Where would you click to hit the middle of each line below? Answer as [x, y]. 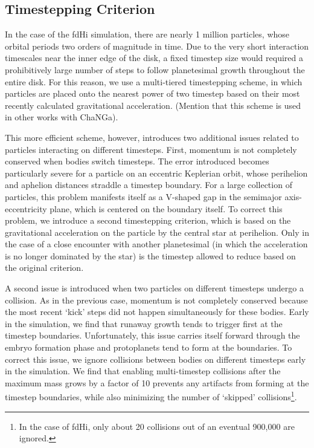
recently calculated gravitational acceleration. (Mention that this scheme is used [153, 105]
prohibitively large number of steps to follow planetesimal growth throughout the [155, 69]
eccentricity [26, 208]
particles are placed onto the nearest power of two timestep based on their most [152, 93]
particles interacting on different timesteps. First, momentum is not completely [151, 149]
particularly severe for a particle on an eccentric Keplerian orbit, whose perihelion [156, 173]
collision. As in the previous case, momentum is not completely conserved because [156, 300]
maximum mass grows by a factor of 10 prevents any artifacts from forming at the [157, 382]
